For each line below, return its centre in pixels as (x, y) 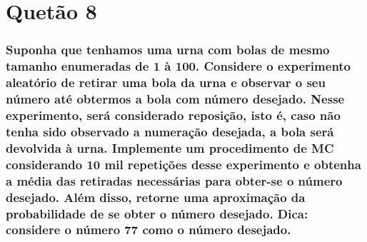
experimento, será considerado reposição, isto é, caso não (173, 115)
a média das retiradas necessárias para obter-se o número (174, 180)
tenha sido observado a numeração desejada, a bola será (170, 131)
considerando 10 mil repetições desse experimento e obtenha (183, 164)
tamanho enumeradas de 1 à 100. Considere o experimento (179, 66)
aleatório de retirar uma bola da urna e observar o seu (166, 82)
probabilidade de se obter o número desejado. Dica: (157, 213)
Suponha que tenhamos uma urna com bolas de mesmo (168, 50)
